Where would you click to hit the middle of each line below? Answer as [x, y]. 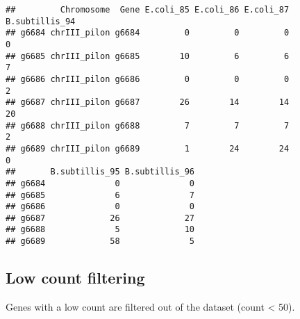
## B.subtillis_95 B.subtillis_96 [100, 172]
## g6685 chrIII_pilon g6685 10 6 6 [148, 56]
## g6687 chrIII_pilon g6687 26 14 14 [148, 103]
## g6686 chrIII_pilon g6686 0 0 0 [148, 79]
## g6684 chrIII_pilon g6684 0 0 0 [148, 33]
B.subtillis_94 [41, 21]
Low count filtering [75, 278]
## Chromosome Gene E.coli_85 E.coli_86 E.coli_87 [148, 10]
